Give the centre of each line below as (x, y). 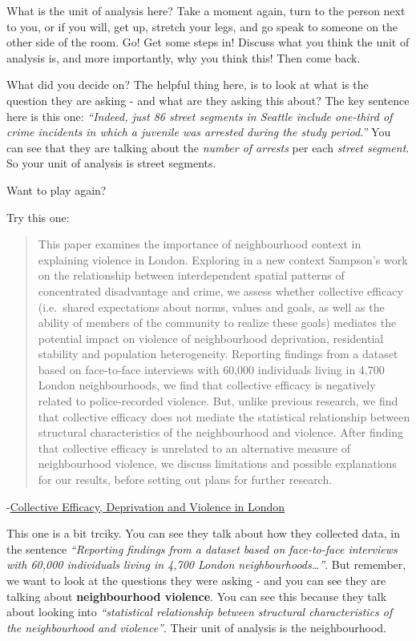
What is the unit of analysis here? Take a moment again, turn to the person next (206, 10)
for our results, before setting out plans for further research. (185, 480)
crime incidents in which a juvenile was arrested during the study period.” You (199, 132)
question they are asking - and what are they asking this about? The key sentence (208, 100)
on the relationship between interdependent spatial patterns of (191, 275)
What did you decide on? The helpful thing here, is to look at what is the (188, 85)
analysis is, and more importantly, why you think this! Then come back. (184, 57)
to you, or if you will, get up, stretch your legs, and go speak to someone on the (202, 26)
